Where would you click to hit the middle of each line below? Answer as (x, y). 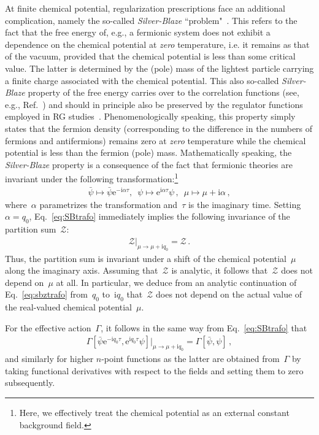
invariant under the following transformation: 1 (92, 178)
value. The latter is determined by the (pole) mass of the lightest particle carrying (159, 68)
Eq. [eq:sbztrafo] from (46, 294)
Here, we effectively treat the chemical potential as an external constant (154, 412)
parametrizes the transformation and (109, 204)
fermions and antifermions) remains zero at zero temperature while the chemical (156, 140)
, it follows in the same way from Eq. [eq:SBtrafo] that (204, 327)
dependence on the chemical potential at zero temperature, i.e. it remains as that (157, 44)
